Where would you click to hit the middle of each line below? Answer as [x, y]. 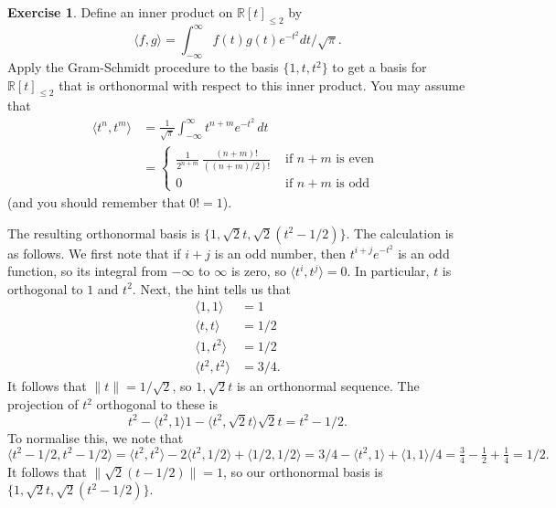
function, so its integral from [87, 271]
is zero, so [258, 271]
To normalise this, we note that [96, 437]
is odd [353, 183]
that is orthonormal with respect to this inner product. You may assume [262, 85]
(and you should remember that [96, 201]
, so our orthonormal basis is [303, 471]
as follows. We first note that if [94, 253]
